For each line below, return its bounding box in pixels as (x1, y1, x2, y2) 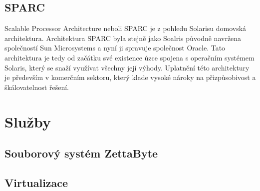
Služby (4, 111, 51, 131)
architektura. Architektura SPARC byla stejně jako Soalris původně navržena (4, 32, 242, 43)
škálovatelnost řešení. (4, 81, 69, 92)
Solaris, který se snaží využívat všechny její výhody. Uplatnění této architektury (4, 62, 250, 72)
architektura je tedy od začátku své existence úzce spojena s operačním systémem (4, 52, 255, 62)
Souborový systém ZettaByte (4, 145, 158, 161)
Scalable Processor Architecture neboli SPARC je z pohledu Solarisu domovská (4, 23, 247, 33)
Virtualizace (4, 174, 68, 190)
